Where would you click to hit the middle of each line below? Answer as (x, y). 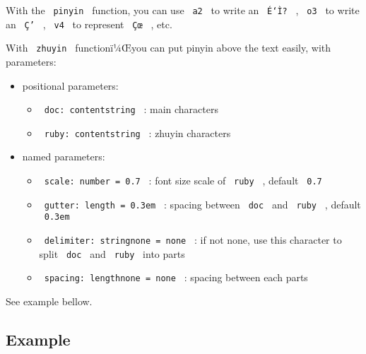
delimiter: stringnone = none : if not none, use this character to (193, 240)
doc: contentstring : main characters (131, 109)
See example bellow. (49, 301)
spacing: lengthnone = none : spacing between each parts (176, 277)
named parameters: (64, 157)
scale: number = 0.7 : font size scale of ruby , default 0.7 (183, 181)
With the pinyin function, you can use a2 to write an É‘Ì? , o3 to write (183, 10)
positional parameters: (70, 85)
